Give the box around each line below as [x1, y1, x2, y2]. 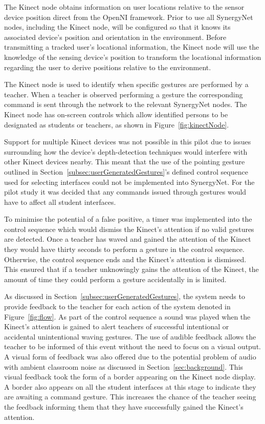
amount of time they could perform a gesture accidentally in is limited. [4, 273, 227, 284]
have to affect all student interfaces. [4, 196, 116, 207]
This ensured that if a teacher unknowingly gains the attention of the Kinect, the [4, 264, 259, 274]
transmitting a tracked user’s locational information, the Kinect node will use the [4, 41, 259, 52]
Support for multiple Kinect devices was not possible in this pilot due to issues [4, 136, 251, 147]
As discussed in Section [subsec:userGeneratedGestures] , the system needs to [4, 291, 245, 302]
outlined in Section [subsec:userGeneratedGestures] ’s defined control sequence [4, 166, 248, 177]
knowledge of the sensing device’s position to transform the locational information [4, 51, 261, 62]
